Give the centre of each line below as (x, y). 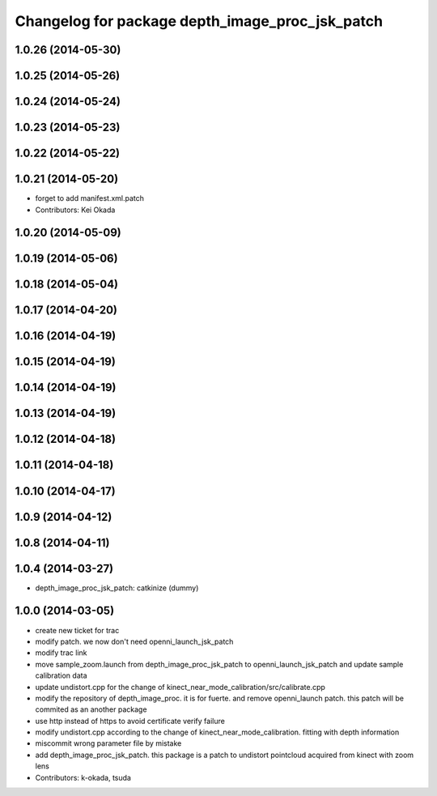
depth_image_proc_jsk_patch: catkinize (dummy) (117, 588)
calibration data (61, 675)
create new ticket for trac (77, 630)
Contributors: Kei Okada (75, 210)
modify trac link (61, 653)
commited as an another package (91, 709)
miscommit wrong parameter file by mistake (108, 743)
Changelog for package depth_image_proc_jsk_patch (199, 21)
